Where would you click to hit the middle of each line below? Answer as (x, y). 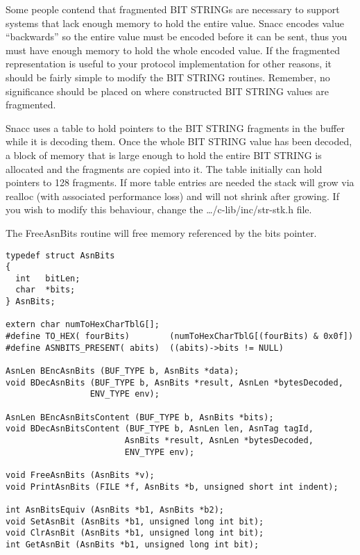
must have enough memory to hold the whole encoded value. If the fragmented (173, 50)
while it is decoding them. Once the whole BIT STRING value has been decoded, (179, 141)
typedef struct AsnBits (60, 255)
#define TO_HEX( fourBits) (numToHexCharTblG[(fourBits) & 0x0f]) (180, 337)
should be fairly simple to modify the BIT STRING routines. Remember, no (168, 77)
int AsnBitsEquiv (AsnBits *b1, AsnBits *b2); (115, 510)
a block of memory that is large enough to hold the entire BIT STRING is (164, 155)
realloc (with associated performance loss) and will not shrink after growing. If (172, 196)
